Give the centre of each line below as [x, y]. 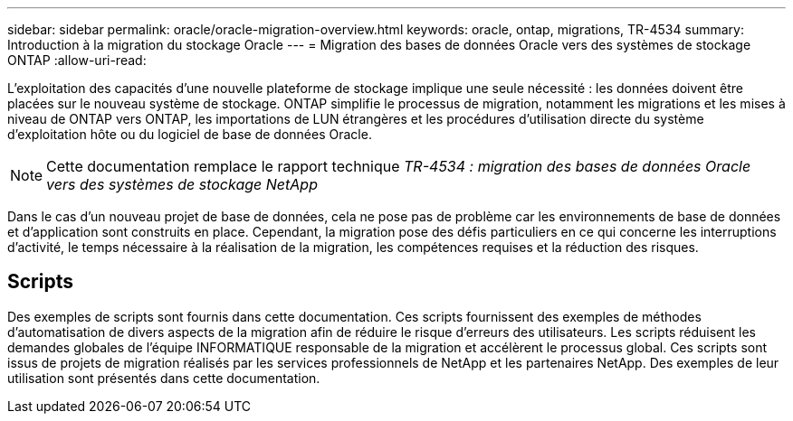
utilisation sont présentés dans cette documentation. [164, 378]
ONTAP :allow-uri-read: [77, 60]
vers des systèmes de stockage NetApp [182, 184]
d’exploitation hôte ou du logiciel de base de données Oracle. [190, 134]
